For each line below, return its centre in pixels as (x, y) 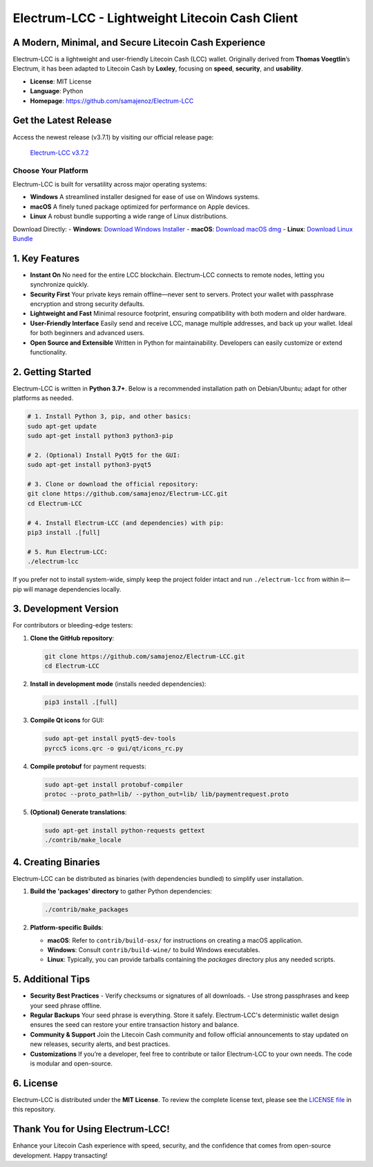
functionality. (49, 352)
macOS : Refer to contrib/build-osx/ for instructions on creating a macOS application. (175, 940)
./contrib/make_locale (83, 840)
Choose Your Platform (50, 171)
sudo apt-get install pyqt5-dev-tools (110, 739)
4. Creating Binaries (56, 862)
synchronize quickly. (59, 285)
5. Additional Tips (51, 979)
